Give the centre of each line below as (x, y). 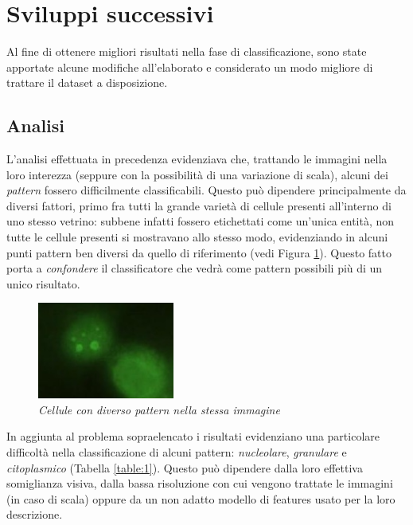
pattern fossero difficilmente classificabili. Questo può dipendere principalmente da (206, 190)
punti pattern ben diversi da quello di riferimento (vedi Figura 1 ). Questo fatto (199, 252)
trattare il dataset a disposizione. (87, 82)
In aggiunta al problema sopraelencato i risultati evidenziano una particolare (193, 436)
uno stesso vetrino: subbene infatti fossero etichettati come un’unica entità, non (201, 221)
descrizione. (35, 514)
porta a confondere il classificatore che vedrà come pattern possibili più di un (195, 268)
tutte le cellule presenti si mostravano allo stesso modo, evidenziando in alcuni (197, 237)
